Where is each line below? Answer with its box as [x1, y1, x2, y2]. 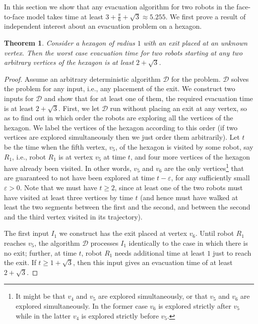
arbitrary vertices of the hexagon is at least [4, 57, 134, 67]
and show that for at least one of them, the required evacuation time [44, 93, 253, 103]
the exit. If [4, 257, 36, 268]
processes [90, 237, 119, 248]
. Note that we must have [20, 182, 97, 192]
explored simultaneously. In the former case [15, 300, 148, 311]
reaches [4, 237, 26, 248]
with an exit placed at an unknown [143, 38, 248, 48]
